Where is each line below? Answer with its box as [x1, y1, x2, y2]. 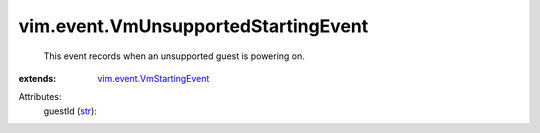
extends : [18, 72, 57, 84]
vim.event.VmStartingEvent [97, 72, 210, 84]
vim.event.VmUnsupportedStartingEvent [18, 15, 369, 37]
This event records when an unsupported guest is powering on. [43, 50, 305, 62]
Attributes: [18, 91, 62, 103]
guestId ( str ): [43, 105, 97, 117]
